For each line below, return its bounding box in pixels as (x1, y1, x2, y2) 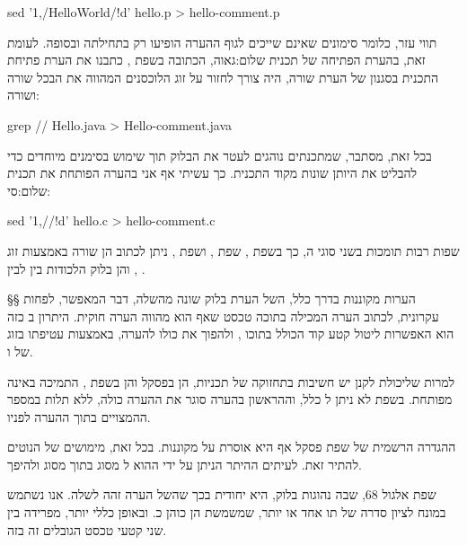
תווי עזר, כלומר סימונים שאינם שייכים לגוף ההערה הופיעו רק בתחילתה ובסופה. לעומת (7, 32, 437, 51)
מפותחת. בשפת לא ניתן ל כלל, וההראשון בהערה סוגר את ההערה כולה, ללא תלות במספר (7, 390, 453, 409)
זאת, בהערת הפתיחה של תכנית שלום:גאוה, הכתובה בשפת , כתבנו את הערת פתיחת (7, 50, 426, 69)
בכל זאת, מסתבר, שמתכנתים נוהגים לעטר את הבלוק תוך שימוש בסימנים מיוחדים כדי (7, 145, 432, 164)
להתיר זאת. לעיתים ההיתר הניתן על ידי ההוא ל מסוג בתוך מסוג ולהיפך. (7, 454, 362, 473)
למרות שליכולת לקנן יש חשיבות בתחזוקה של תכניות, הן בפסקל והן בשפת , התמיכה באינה (7, 372, 455, 391)
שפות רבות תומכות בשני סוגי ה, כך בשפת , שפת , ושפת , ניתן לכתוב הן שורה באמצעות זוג (7, 241, 460, 259)
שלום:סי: (7, 180, 51, 199)
